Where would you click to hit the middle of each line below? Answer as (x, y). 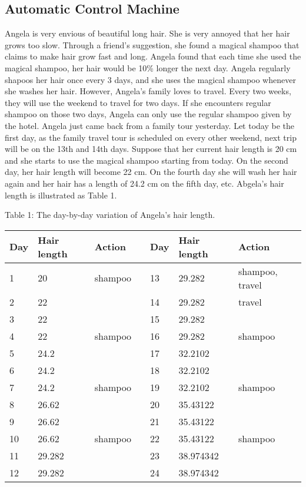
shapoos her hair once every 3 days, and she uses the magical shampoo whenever (150, 79)
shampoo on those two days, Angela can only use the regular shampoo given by (148, 114)
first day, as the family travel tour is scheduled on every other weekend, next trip (151, 137)
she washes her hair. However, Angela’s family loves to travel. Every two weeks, (148, 91)
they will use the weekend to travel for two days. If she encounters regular (138, 102)
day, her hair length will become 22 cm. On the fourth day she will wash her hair (151, 172)
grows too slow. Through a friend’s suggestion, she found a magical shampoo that (152, 44)
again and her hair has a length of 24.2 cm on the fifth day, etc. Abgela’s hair (144, 183)
